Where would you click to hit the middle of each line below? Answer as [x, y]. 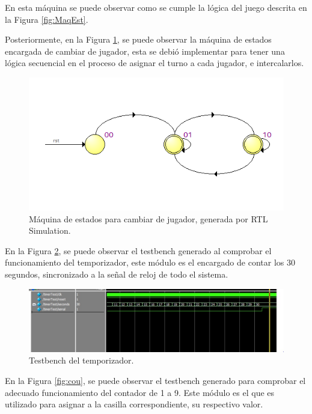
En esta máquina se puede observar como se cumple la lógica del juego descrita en [156, 7]
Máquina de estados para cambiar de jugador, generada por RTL [148, 218]
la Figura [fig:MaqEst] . [47, 19]
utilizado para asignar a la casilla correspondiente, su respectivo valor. [134, 404]
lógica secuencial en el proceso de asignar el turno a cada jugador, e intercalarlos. [154, 63]
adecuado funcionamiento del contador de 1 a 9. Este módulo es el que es [140, 392]
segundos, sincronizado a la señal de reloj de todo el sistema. [117, 274]
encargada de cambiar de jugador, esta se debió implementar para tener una [145, 51]
